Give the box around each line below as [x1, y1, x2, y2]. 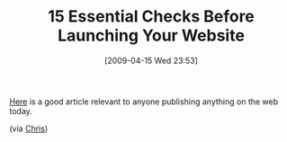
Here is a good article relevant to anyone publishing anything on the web [9, 96, 279, 107]
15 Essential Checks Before [48, 6, 255, 27]
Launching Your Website [57, 25, 246, 46]
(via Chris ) [9, 123, 48, 134]
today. [9, 105, 33, 116]
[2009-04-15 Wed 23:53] [104, 55, 198, 66]
